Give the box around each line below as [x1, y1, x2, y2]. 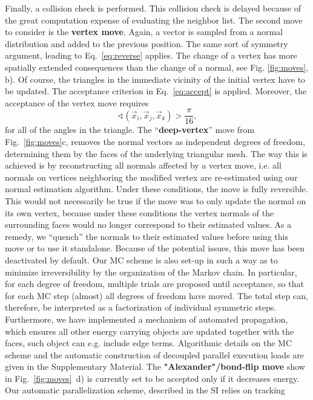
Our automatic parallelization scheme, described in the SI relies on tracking [5, 384, 285, 396]
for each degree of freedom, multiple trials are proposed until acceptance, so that [5, 277, 304, 290]
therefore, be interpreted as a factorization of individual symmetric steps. [5, 301, 277, 314]
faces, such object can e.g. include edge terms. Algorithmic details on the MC [5, 337, 292, 349]
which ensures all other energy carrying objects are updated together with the [5, 324, 294, 337]
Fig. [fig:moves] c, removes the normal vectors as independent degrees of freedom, [5, 135, 305, 147]
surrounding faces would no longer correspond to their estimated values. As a [5, 218, 292, 231]
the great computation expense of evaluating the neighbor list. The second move [5, 13, 303, 26]
